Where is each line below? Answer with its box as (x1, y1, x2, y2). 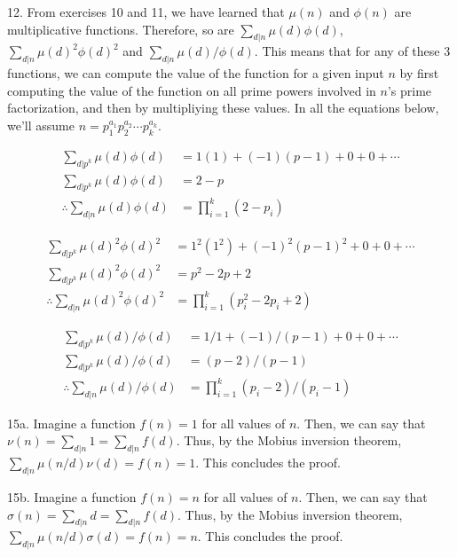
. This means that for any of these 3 (254, 42, 451, 60)
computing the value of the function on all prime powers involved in (7, 81, 376, 99)
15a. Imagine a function (7, 413, 136, 432)
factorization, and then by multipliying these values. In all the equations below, (7, 98, 439, 117)
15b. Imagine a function (7, 487, 137, 506)
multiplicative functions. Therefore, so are (7, 20, 234, 38)
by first (399, 64, 439, 82)
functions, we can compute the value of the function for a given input (7, 64, 384, 82)
